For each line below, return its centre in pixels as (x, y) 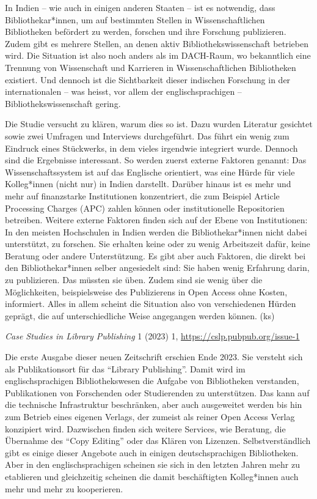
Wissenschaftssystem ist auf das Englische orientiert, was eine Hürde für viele (150, 172)
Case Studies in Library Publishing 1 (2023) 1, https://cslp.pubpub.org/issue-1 (152, 336)
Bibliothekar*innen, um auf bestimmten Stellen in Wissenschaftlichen (135, 19)
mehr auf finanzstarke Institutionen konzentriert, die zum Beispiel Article (142, 195)
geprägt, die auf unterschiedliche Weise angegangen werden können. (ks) (140, 315)
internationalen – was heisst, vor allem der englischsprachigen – (123, 91)
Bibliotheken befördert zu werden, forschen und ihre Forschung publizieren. (146, 31)
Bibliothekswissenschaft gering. (63, 103)
